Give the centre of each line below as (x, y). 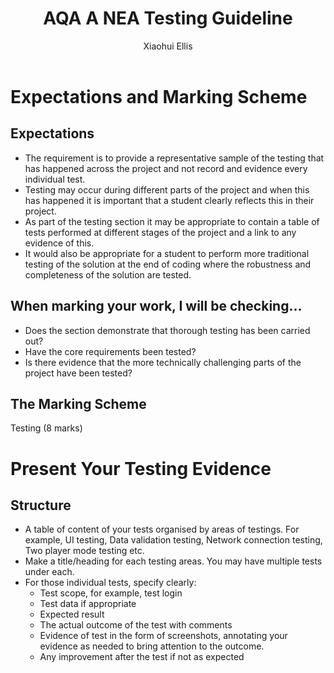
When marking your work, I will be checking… (156, 306)
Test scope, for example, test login (111, 593)
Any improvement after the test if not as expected (142, 657)
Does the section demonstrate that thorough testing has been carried (167, 330)
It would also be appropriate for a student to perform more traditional (167, 253)
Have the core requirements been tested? (110, 351)
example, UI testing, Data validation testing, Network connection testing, (173, 540)
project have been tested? (78, 373)
